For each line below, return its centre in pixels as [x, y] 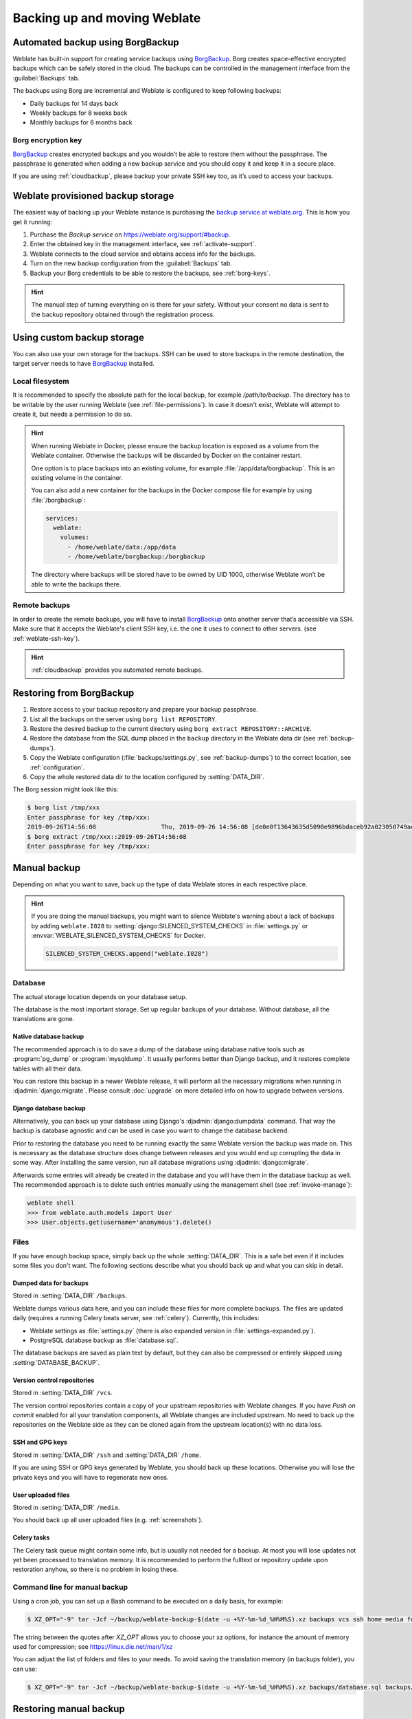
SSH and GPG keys [40, 1442]
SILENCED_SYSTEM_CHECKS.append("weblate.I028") [127, 953]
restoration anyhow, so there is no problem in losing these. [95, 1569]
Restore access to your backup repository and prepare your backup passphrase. [144, 710]
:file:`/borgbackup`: [58, 500]
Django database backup [49, 1108]
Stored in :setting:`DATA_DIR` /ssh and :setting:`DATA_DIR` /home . [107, 1455]
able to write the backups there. [76, 584]
